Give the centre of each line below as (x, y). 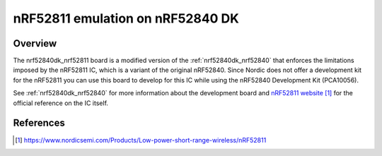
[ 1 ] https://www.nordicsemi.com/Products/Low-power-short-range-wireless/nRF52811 (141, 140)
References (39, 123)
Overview (35, 43)
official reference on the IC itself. (61, 103)
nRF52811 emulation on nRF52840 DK (126, 18)
